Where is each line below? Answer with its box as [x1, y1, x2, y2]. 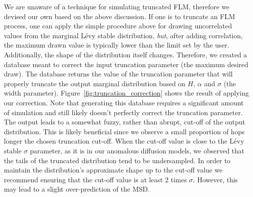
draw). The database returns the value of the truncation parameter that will [4, 69, 233, 79]
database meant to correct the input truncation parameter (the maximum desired [4, 59, 249, 69]
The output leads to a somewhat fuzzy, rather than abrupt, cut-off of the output [4, 117, 246, 127]
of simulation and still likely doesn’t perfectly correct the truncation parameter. [4, 107, 243, 117]
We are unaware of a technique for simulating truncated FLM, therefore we [4, 1, 230, 11]
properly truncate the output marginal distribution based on [4, 78, 185, 88]
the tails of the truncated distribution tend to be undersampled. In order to [4, 155, 230, 165]
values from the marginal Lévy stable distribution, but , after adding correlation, [4, 30, 243, 40]
